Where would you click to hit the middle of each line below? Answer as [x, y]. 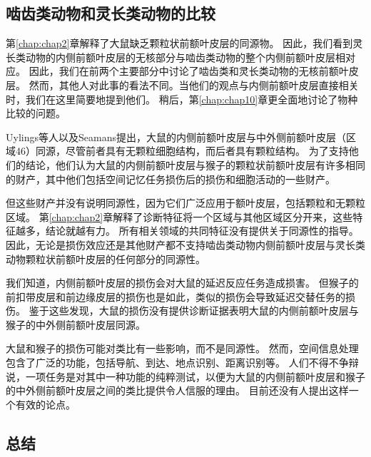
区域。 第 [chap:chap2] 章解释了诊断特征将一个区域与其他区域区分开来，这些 [179, 216]
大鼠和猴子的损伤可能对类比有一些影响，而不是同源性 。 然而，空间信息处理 [182, 348]
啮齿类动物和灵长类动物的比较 [111, 13]
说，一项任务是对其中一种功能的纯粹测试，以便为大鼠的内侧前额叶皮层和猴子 [185, 376]
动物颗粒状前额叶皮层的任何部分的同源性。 [106, 258]
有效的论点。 [45, 404]
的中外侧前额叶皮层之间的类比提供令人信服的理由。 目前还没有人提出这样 [177, 390]
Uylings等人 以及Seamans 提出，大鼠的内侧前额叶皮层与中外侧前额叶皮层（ [176, 137]
